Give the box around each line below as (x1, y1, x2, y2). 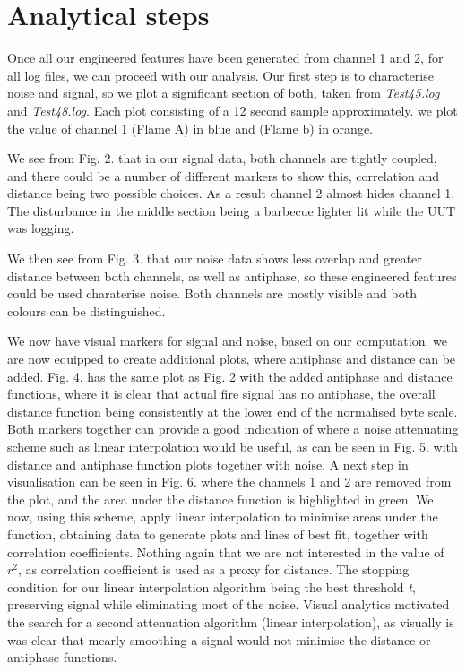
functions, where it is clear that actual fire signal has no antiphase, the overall (7, 384, 436, 403)
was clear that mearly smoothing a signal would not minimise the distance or (7, 630, 431, 649)
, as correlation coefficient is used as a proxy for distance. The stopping (18, 560, 410, 579)
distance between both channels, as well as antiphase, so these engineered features (7, 266, 457, 285)
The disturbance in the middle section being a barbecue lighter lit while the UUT (7, 201, 455, 220)
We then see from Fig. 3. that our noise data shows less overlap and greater (7, 249, 422, 268)
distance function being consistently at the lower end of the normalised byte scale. (7, 401, 458, 420)
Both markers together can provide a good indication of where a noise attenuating (7, 419, 459, 438)
